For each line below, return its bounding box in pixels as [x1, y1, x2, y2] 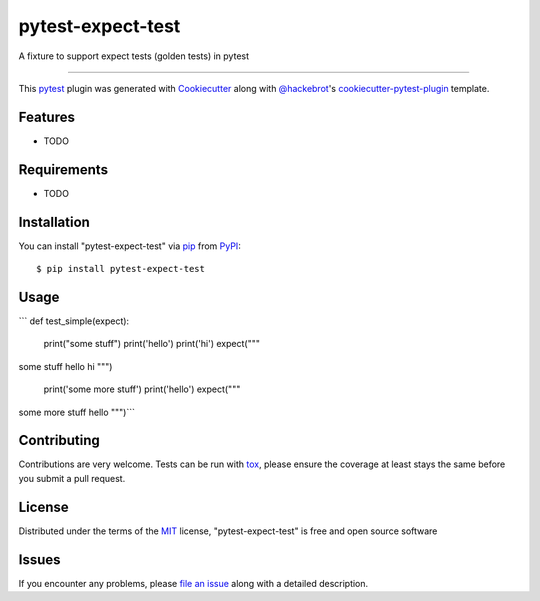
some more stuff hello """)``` [18, 406, 135, 418]
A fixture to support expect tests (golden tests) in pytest [18, 50, 250, 62]
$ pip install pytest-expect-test [36, 263, 205, 275]
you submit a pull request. [18, 472, 126, 484]
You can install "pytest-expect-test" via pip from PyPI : [18, 240, 242, 252]
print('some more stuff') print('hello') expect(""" [43, 383, 241, 395]
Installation [18, 213, 90, 230]
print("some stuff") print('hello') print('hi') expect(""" [43, 338, 260, 350]
